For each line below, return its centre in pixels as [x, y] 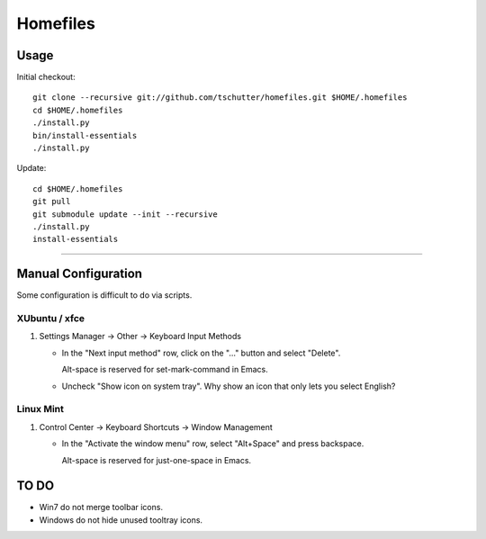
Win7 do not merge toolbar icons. [101, 508]
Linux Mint [40, 409]
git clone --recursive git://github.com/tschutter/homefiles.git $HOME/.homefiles [220, 98]
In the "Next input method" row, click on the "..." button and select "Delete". [201, 353]
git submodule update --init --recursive [125, 214]
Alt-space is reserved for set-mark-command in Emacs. [165, 370]
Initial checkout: [46, 77]
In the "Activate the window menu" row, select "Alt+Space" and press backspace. [213, 444]
